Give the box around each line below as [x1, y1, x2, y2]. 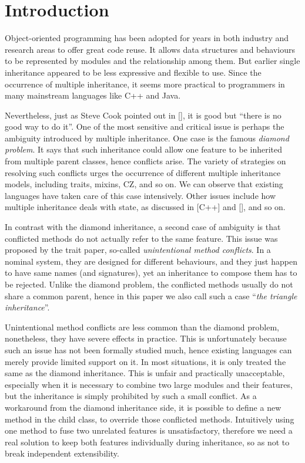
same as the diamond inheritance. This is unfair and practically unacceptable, [5, 367, 285, 379]
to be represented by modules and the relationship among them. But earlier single [5, 55, 300, 67]
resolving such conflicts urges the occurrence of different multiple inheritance [5, 166, 281, 178]
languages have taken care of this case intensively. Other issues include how [5, 189, 276, 201]
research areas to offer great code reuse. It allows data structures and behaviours [5, 43, 295, 55]
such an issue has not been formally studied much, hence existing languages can [5, 343, 292, 356]
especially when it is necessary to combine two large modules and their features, [5, 378, 293, 390]
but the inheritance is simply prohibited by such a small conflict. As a [5, 390, 257, 402]
